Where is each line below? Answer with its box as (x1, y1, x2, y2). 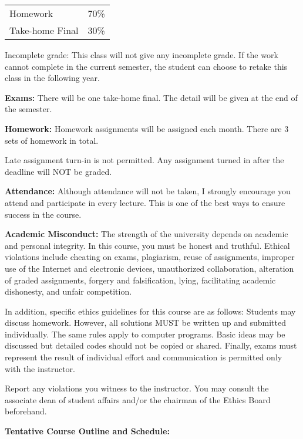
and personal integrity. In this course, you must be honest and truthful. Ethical (5, 239, 290, 251)
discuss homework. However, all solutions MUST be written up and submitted (5, 316, 286, 329)
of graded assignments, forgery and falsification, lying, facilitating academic (5, 273, 276, 286)
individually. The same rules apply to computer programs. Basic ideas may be (5, 327, 285, 340)
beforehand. (5, 405, 47, 417)
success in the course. (5, 208, 82, 220)
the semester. (5, 103, 52, 115)
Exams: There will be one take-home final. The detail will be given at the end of (5, 91, 298, 103)
